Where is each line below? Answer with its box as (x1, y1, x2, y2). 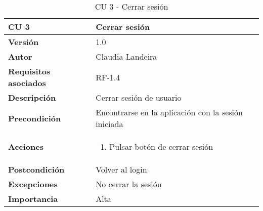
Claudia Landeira (96, 51, 157, 62)
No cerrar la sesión (96, 178, 162, 190)
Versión (8, 36, 39, 48)
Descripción (8, 92, 56, 103)
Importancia (8, 193, 58, 204)
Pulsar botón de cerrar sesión (109, 141, 213, 152)
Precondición (8, 112, 61, 124)
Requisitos (8, 65, 51, 77)
